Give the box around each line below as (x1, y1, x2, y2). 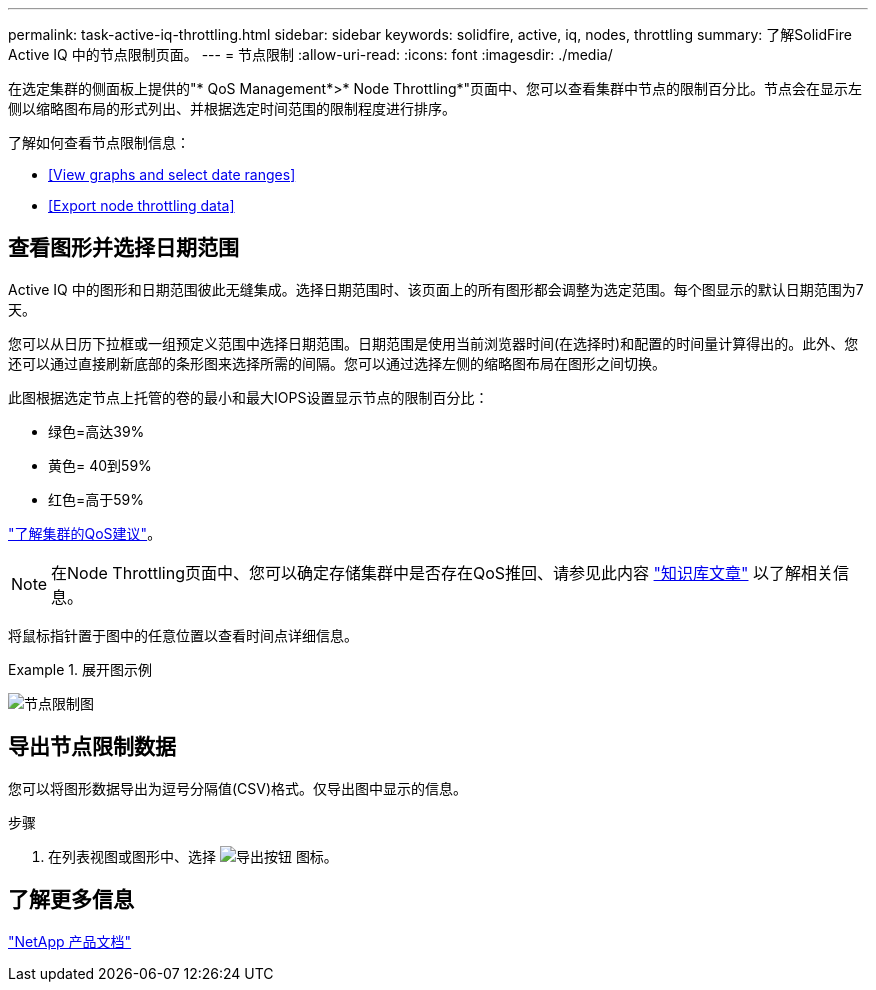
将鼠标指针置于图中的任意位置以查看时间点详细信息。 (8, 626, 358, 644)
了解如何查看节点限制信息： (8, 134, 190, 151)
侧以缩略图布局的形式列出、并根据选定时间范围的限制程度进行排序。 (8, 100, 456, 117)
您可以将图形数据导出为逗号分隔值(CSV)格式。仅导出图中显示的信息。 (8, 779, 468, 797)
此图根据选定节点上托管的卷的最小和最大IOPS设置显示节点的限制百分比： (8, 388, 489, 406)
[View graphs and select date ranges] (48, 166, 296, 183)
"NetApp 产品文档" (8, 932, 132, 950)
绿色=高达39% (48, 422, 145, 440)
